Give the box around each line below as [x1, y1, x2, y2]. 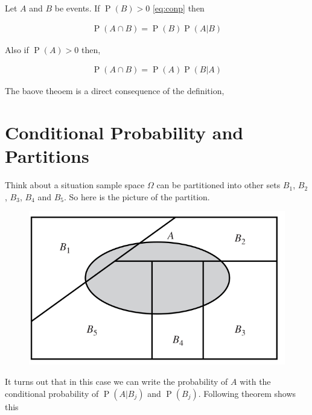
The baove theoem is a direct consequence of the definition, [5, 84, 224, 97]
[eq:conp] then [152, 2, 205, 14]
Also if [5, 43, 29, 55]
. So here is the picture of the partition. [64, 190, 210, 203]
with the [240, 375, 271, 387]
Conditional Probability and [5, 120, 244, 145]
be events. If [54, 2, 100, 14]
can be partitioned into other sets [156, 179, 281, 191]
